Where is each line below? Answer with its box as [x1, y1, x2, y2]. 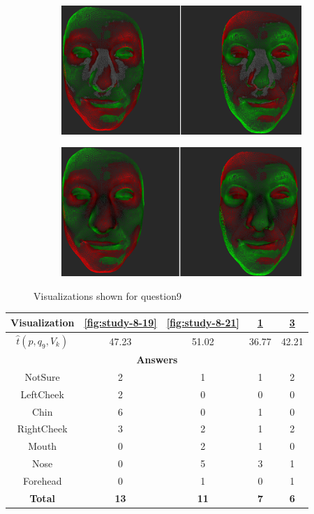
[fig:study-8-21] [166, 315, 239, 329]
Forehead [22, 473, 62, 487]
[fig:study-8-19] [84, 315, 157, 329]
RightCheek [17, 421, 68, 436]
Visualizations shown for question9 [33, 288, 181, 303]
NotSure [24, 369, 60, 384]
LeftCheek [20, 386, 64, 401]
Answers [136, 352, 178, 367]
